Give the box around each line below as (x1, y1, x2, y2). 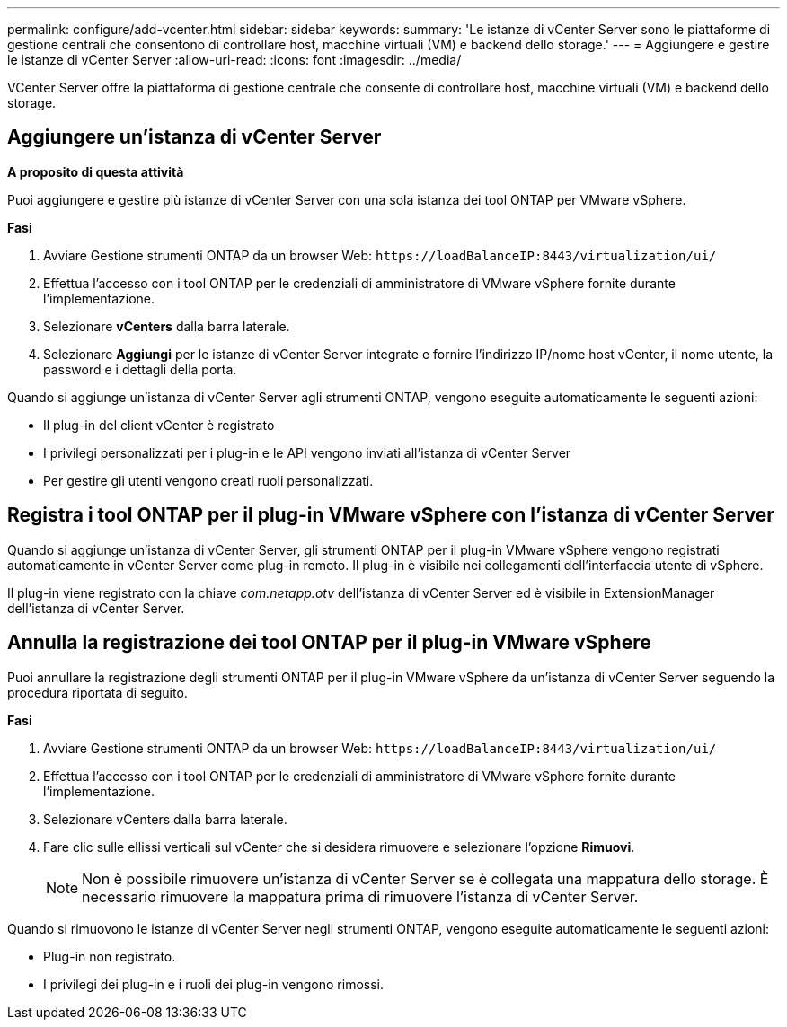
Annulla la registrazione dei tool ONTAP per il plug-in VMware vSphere (7, 631, 651, 654)
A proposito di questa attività (7, 163, 184, 180)
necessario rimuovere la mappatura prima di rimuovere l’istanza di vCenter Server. (82, 887, 639, 906)
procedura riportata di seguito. (7, 684, 188, 700)
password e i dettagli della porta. (43, 361, 237, 377)
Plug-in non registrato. (43, 948, 176, 964)
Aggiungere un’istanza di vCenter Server (7, 126, 382, 149)
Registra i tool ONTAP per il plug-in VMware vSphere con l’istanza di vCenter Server (7, 504, 774, 527)
